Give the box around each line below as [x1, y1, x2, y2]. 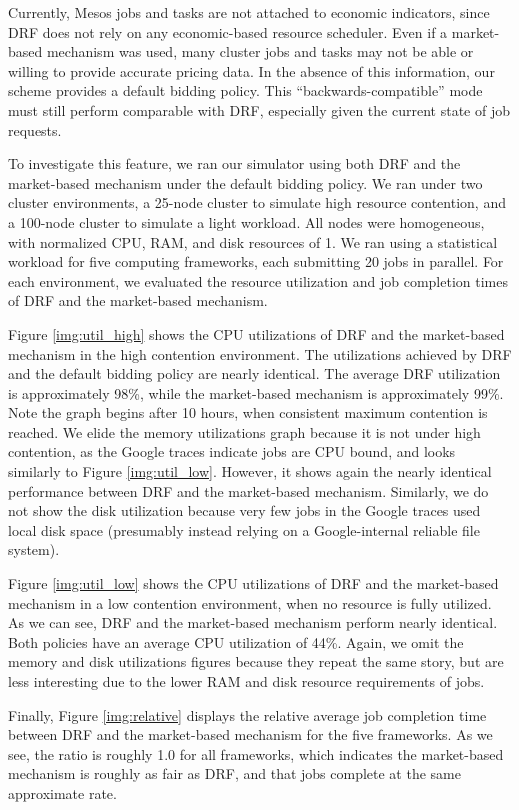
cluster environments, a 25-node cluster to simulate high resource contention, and [8, 192, 506, 213]
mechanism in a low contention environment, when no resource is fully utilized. [8, 592, 492, 613]
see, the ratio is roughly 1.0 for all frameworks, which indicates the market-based [8, 743, 504, 764]
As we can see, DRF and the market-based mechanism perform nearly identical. [8, 612, 498, 633]
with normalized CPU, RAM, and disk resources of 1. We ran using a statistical [8, 231, 498, 252]
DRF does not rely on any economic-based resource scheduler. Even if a [8, 21, 448, 42]
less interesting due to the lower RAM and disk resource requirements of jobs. [8, 671, 485, 691]
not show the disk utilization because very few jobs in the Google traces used [8, 500, 481, 521]
